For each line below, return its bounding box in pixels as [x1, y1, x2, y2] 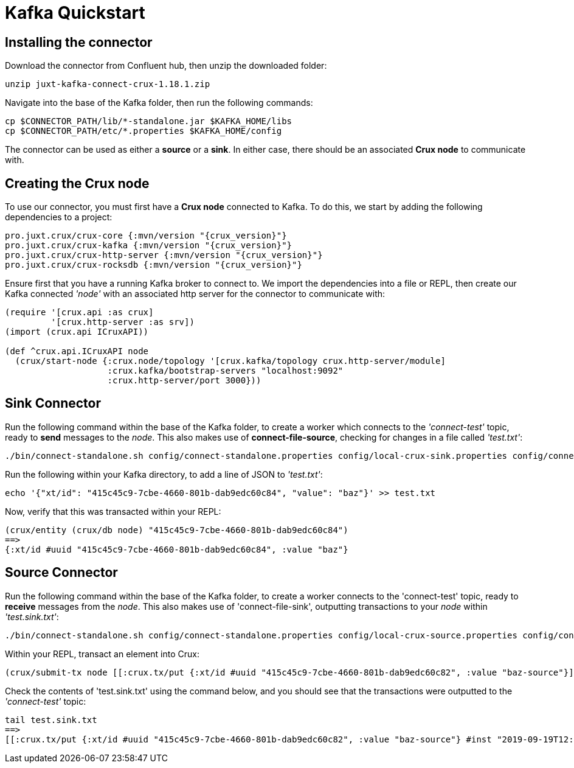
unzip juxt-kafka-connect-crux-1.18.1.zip [5, 79, 210, 89]
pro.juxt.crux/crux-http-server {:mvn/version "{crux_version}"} [5, 250, 323, 260]
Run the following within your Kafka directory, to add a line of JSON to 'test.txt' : [5, 469, 323, 480]
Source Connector [5, 565, 118, 581]
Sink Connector [5, 396, 102, 411]
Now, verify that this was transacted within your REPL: [5, 506, 221, 517]
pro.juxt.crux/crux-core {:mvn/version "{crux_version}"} [5, 231, 287, 241]
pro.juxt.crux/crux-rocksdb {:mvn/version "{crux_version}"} [5, 260, 302, 270]
